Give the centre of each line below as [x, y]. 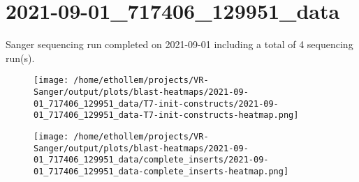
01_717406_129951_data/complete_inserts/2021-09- [151, 160]
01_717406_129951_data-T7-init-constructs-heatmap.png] [166, 115]
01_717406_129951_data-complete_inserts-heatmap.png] [161, 171]
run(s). [20, 58]
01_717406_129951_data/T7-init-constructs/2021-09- [156, 104]
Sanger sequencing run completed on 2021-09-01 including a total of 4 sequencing [179, 44]
